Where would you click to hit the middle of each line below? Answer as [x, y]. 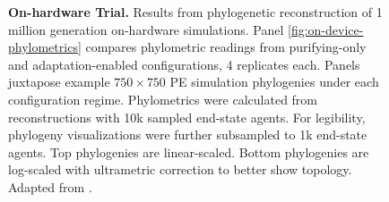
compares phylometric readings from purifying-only [226, 47]
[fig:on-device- [326, 29]
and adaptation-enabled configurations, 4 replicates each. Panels [184, 64]
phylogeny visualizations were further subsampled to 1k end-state [188, 135]
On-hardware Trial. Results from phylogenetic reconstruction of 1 [195, 12]
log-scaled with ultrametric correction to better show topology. [180, 169]
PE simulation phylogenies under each [274, 82]
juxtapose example [59, 82]
